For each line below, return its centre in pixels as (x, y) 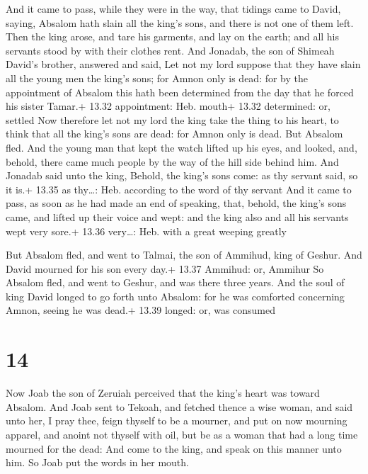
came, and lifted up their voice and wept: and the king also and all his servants (177, 216)
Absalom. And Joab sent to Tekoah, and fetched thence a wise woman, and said (179, 406)
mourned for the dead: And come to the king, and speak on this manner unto (174, 448)
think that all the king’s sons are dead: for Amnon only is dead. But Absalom (174, 134)
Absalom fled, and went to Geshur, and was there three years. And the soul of (175, 282)
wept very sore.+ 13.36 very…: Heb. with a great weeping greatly (146, 231)
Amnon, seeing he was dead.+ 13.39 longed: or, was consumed (141, 310)
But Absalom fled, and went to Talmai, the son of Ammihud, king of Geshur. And (184, 255)
